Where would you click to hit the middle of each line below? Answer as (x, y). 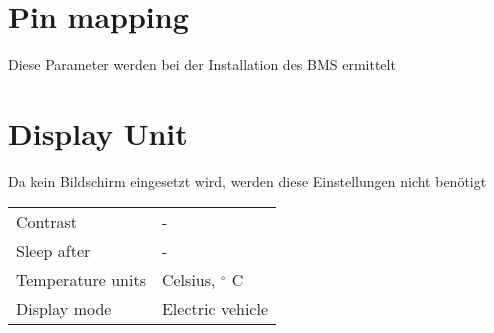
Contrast (47, 222)
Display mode (64, 309)
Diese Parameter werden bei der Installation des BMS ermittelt (202, 64)
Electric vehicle (215, 309)
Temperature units (81, 280)
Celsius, (188, 280)
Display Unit (98, 132)
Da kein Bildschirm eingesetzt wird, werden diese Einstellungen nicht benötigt (247, 180)
